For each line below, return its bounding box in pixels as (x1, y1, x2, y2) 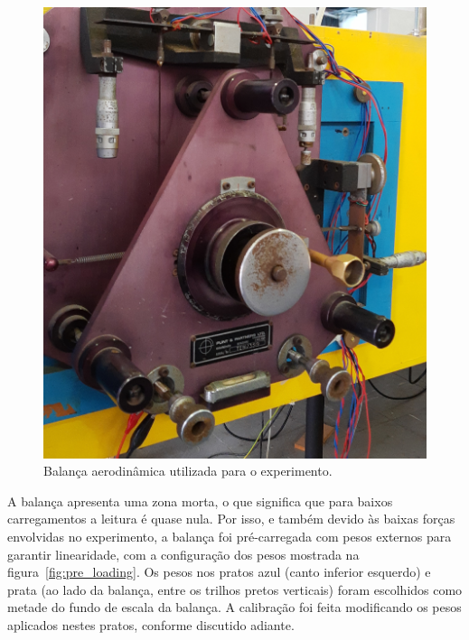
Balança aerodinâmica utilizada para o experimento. (43, 461, 333, 480)
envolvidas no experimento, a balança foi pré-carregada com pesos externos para (7, 527, 452, 545)
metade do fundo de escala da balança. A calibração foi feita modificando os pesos (7, 598, 462, 617)
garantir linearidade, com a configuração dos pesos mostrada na (7, 544, 360, 563)
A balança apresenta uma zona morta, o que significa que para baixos (7, 491, 393, 510)
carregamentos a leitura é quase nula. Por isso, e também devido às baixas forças (7, 509, 455, 528)
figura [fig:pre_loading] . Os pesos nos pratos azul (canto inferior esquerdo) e (7, 562, 431, 581)
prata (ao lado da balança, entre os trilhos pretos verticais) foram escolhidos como (7, 580, 463, 598)
